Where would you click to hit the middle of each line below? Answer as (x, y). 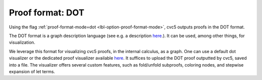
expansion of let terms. (32, 71)
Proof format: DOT (47, 13)
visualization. (22, 42)
